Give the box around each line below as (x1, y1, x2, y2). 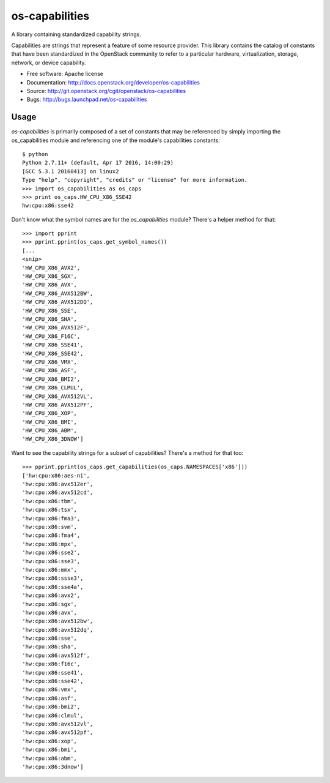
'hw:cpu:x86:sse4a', (22, 583, 84, 590)
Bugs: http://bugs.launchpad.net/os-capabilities (26, 96, 147, 103)
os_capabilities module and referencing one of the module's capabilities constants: (11, 137, 220, 144)
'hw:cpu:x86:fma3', (22, 515, 81, 522)
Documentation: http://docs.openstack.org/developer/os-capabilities (26, 78, 200, 86)
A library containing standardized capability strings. (11, 31, 142, 38)
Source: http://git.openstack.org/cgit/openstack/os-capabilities (26, 87, 186, 94)
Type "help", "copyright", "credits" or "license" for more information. (22, 176, 248, 184)
